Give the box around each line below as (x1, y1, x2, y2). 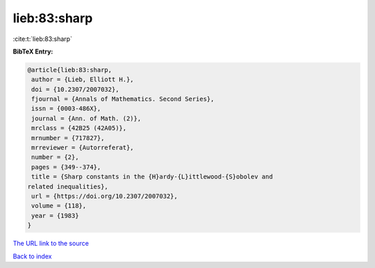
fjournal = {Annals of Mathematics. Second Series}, (31, 95, 215, 103)
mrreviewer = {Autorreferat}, (31, 144, 135, 152)
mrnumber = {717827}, (31, 134, 105, 142)
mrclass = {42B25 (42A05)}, (31, 124, 127, 132)
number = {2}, (31, 153, 79, 161)
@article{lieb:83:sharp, (27, 66, 112, 74)
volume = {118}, (31, 202, 87, 210)
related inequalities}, (27, 183, 109, 190)
